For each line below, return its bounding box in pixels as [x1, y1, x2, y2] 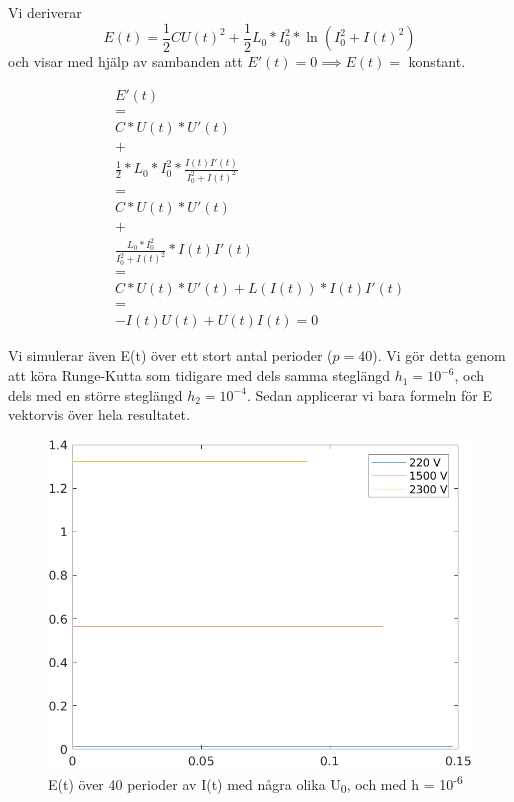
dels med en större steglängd [8, 384, 183, 405]
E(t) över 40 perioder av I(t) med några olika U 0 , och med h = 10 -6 [48, 771, 463, 797]
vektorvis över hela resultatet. [8, 404, 190, 425]
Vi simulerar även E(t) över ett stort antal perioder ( [8, 345, 333, 366]
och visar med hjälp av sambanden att [8, 51, 243, 72]
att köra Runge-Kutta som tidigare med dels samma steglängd [8, 365, 391, 386]
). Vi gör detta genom [372, 345, 506, 366]
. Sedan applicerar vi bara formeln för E [246, 384, 492, 405]
